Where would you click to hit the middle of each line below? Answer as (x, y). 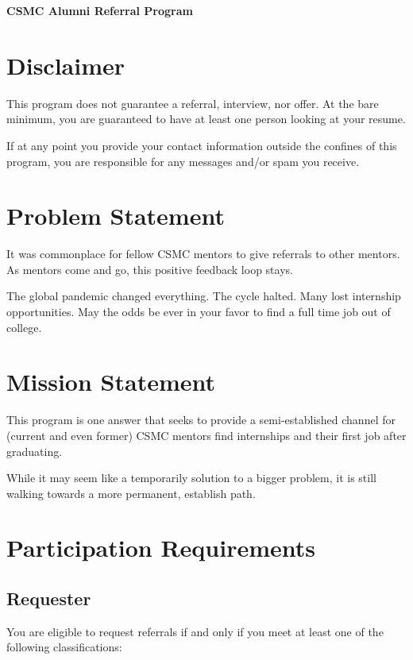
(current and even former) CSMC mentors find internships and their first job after (206, 435)
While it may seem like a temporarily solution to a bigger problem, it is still (191, 478)
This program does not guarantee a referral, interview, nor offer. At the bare (193, 103)
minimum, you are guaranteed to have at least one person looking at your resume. (206, 119)
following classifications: (64, 647)
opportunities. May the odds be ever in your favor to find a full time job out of (199, 311)
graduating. (35, 451)
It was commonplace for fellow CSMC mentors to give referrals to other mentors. (203, 254)
